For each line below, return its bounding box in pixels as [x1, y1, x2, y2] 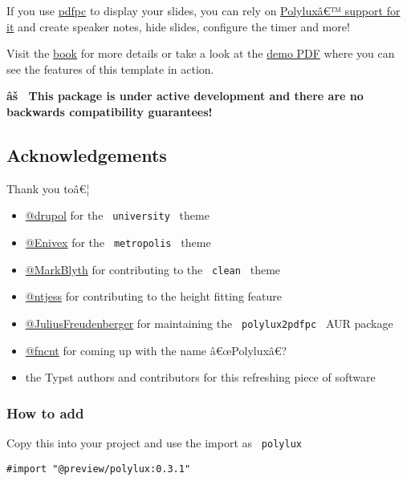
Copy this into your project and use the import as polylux [6, 434, 302, 451]
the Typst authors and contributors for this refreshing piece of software [25, 369, 376, 386]
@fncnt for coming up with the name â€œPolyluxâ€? [25, 342, 287, 358]
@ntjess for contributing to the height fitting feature [25, 288, 282, 305]
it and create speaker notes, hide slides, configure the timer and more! [6, 18, 350, 34]
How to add [6, 402, 84, 422]
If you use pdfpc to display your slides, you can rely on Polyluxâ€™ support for [6, 2, 401, 18]
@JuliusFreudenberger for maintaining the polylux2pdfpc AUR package [25, 314, 393, 331]
